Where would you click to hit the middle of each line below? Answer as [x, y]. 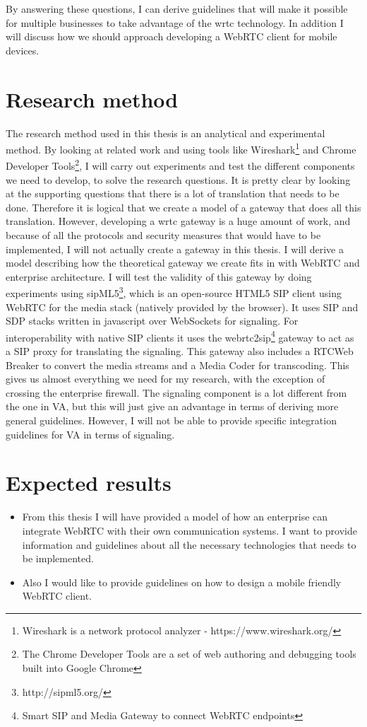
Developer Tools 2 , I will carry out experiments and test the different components [180, 164]
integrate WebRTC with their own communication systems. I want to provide [189, 530]
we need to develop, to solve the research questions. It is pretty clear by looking [178, 179]
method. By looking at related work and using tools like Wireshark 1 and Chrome [181, 148]
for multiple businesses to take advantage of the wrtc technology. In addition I [175, 22]
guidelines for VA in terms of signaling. [90, 434]
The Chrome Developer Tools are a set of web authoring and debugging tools [189, 654]
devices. [23, 50]
